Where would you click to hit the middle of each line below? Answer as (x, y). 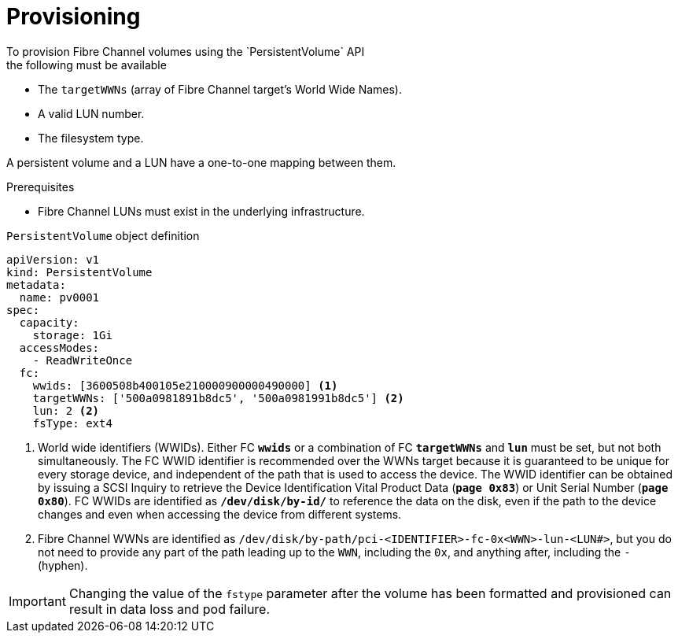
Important (37, 601)
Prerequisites (41, 187)
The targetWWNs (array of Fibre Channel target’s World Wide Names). (220, 89)
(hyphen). (63, 565)
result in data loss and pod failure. (169, 609)
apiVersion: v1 (53, 259)
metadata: (36, 284)
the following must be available (87, 65)
